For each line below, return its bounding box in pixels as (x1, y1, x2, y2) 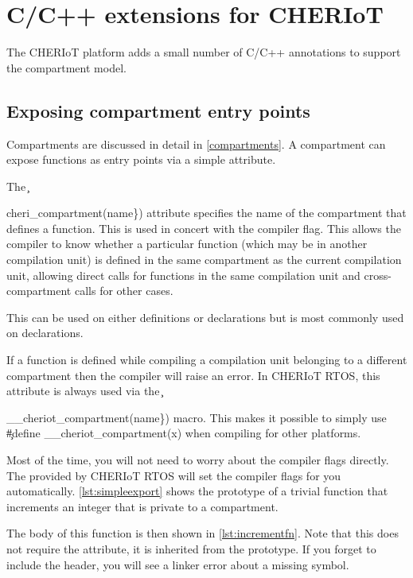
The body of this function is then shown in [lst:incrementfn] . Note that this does (6, 525, 399, 541)
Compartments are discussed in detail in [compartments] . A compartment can (6, 135, 386, 152)
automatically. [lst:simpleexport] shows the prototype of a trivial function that (6, 483, 388, 499)
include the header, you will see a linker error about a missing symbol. (6, 556, 349, 572)
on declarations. (6, 324, 84, 341)
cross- (364, 266, 392, 283)
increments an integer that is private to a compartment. (6, 498, 279, 514)
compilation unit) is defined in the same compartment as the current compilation (6, 251, 402, 268)
